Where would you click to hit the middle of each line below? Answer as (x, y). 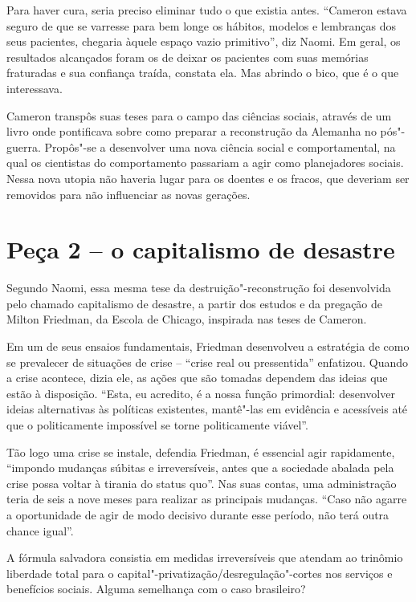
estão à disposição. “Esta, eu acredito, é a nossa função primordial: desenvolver (201, 393)
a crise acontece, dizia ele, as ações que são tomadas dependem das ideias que (197, 378)
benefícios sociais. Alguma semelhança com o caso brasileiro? (156, 589)
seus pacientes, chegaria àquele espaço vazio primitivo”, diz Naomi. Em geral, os (204, 41)
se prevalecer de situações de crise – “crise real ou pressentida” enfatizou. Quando (208, 362)
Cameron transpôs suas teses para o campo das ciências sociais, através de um (199, 115)
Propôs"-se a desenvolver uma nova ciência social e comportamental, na (220, 146)
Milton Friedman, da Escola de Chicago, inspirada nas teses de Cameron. (187, 319)
